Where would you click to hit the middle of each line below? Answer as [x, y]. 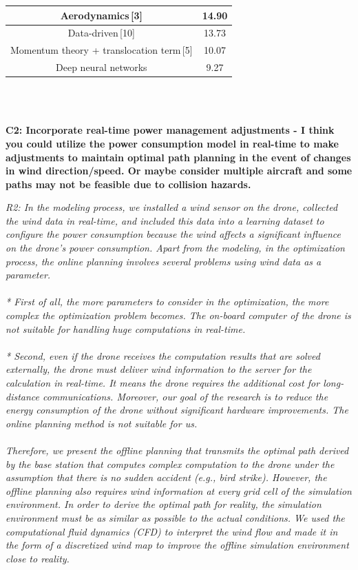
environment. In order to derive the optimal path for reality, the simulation [164, 504]
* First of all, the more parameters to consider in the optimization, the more [167, 302]
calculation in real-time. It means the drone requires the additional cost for [163, 383]
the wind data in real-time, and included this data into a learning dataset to [165, 220]
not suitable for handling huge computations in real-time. [126, 328]
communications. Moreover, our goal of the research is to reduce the [186, 396]
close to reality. [38, 558]
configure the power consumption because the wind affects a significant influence [173, 234]
